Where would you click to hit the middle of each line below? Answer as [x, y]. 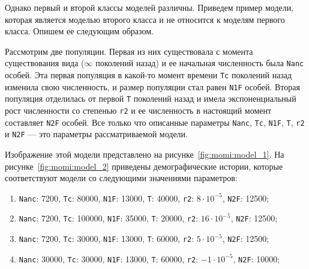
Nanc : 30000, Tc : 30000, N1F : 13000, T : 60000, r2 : [109, 258]
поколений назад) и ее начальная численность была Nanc [200, 63]
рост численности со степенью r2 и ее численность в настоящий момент [138, 110]
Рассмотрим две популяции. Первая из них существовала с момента [129, 51]
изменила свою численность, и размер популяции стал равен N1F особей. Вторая [152, 86]
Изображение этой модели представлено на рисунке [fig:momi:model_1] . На [145, 154]
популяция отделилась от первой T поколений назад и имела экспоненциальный [151, 98]
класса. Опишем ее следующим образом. [79, 31]
